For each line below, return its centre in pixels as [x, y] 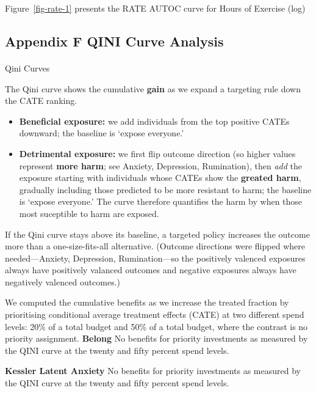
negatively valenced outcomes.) [63, 281]
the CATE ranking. [41, 101]
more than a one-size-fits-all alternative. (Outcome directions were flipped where [155, 246]
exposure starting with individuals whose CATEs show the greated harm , [160, 178]
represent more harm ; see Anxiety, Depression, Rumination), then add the [160, 165]
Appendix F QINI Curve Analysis [114, 41]
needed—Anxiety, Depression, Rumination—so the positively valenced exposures [155, 258]
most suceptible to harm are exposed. [89, 213]
